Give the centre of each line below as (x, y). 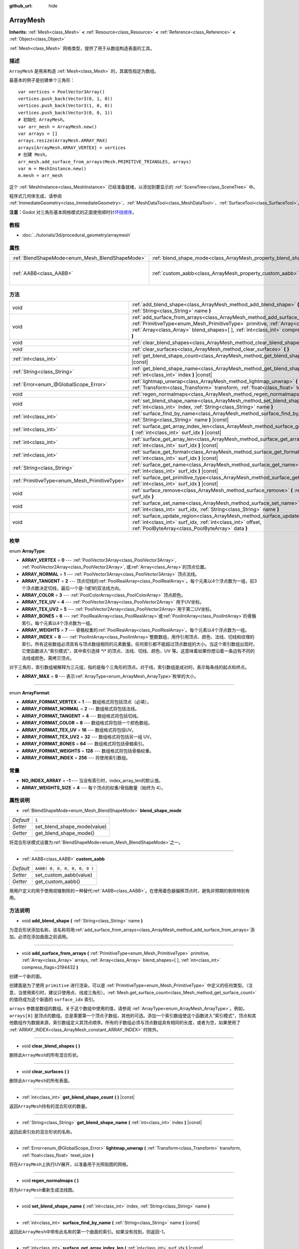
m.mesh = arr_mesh (41, 176)
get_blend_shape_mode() (65, 833)
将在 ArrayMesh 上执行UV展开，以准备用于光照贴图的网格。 (70, 1164)
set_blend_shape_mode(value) (71, 827)
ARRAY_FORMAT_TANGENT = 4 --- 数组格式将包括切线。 (81, 716)
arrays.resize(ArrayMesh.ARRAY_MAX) (63, 141)
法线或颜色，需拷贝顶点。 (48, 658)
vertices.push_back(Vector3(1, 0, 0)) (66, 106)
